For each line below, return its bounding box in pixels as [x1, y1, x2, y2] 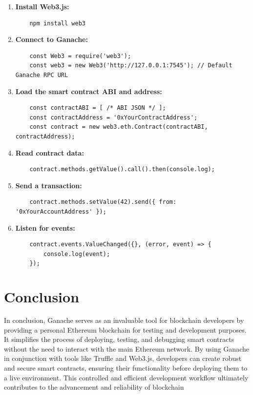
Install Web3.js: [15, 1, 69, 11]
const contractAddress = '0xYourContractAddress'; [29, 114, 198, 121]
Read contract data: [15, 147, 84, 158]
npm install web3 [29, 20, 85, 27]
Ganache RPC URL [15, 71, 68, 79]
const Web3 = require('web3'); [29, 52, 131, 59]
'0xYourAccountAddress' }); [15, 208, 106, 215]
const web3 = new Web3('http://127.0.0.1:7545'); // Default [29, 62, 232, 69]
